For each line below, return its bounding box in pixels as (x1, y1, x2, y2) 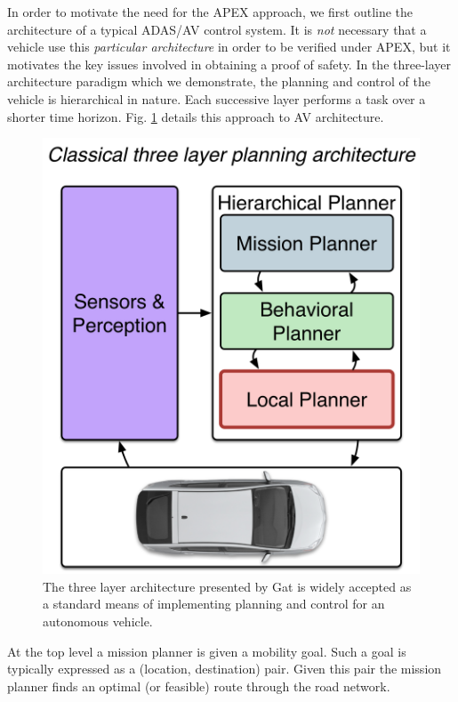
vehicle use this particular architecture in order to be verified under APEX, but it (7, 37, 451, 56)
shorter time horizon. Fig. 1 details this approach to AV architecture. (7, 107, 384, 125)
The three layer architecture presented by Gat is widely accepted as (43, 577, 412, 595)
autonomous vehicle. (43, 611, 153, 630)
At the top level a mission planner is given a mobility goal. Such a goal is (7, 641, 406, 660)
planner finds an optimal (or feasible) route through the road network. (7, 676, 390, 695)
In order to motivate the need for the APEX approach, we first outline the (7, 3, 414, 20)
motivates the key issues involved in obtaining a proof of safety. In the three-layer (7, 54, 452, 73)
